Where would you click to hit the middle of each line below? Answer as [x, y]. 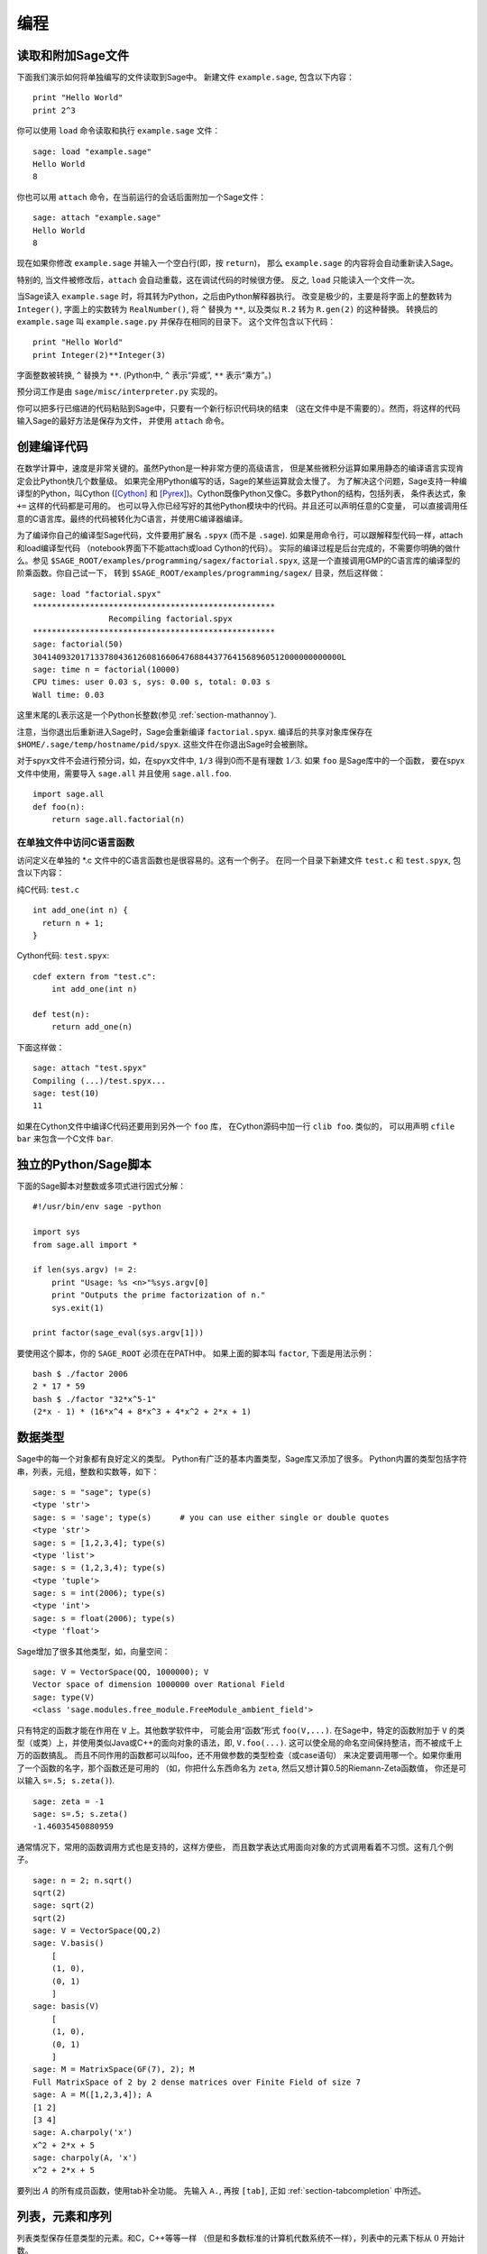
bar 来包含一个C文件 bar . [65, 1139]
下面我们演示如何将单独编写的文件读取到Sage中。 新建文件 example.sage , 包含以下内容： [186, 78]
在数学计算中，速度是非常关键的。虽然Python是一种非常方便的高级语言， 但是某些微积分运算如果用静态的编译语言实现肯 [240, 468]
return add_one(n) [92, 1027]
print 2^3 [54, 110]
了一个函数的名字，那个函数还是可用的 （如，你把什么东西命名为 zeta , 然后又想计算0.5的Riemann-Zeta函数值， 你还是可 [242, 1768]
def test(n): [61, 1014]
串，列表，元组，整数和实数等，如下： [88, 1471]
